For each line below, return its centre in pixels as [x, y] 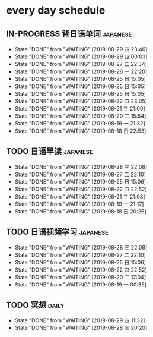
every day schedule [56, 10]
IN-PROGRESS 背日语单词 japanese [69, 34]
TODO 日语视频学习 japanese [57, 232]
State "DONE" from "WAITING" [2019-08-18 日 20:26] [80, 211]
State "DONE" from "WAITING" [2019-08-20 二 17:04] [80, 277]
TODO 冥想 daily [35, 305]
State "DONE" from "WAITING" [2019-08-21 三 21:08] [80, 196]
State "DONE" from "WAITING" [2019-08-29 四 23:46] [81, 49]
